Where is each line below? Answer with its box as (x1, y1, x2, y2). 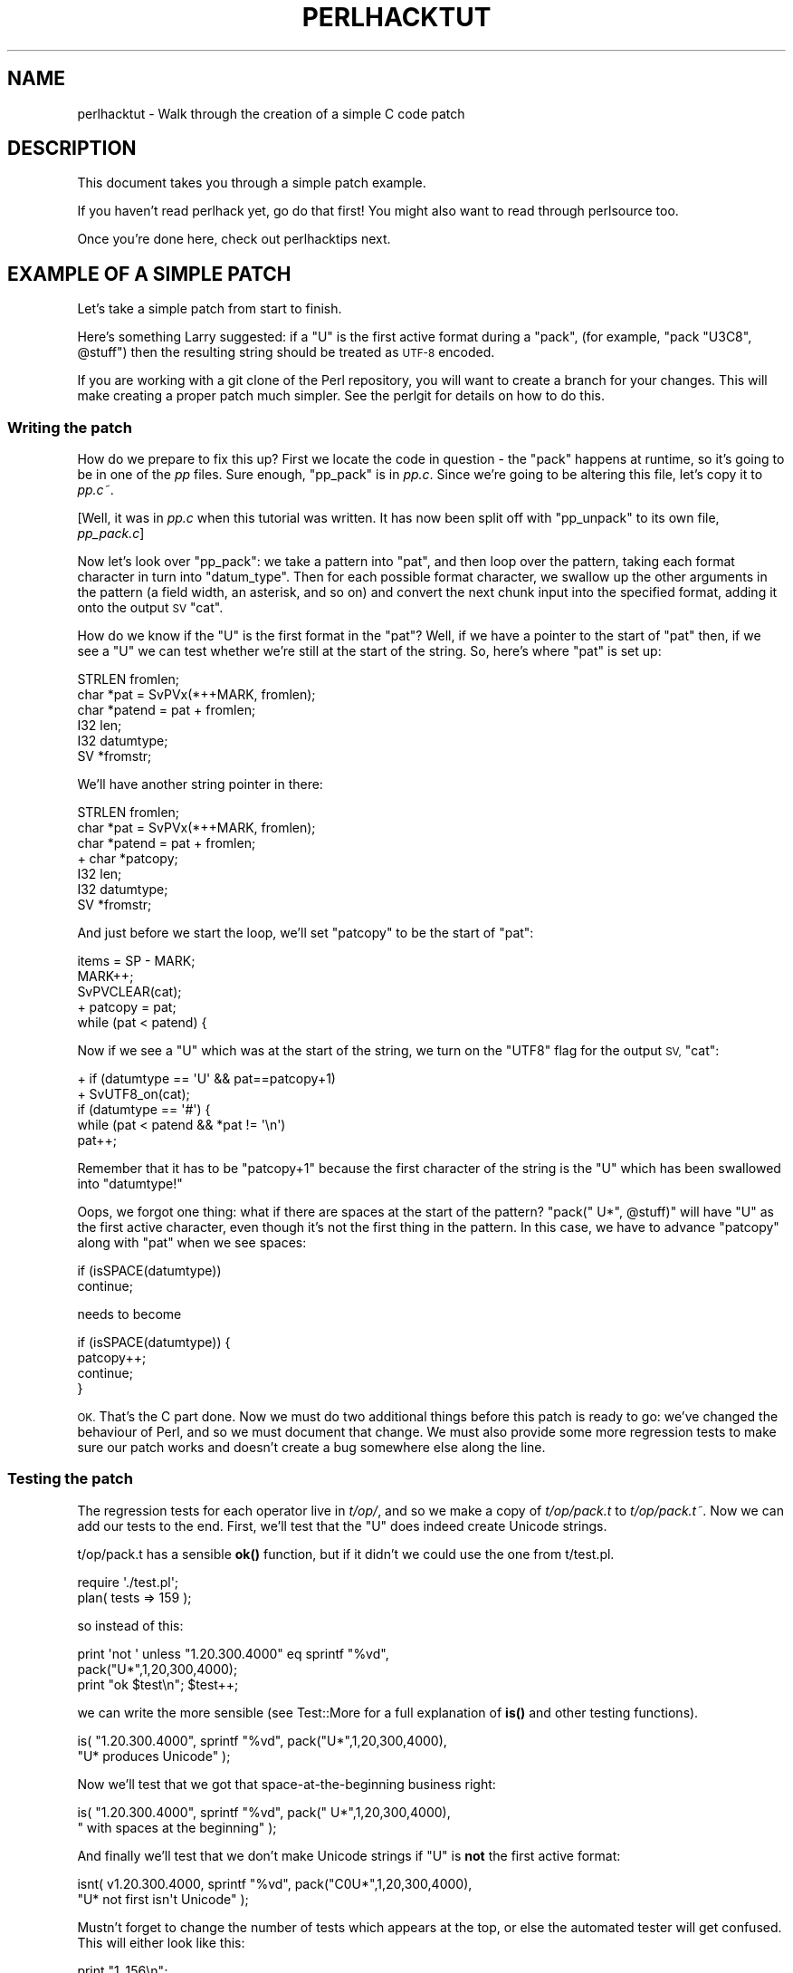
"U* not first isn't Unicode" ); (77, 1891, 249, 1907)
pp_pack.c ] (77, 525, 145, 542)
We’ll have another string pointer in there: (77, 776, 323, 793)
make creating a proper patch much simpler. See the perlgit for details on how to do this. (77, 388, 606, 404)
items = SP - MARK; (77, 953, 196, 969)
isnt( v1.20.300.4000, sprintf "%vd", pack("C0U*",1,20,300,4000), (77, 1875, 473, 1891)
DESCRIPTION (7, 137, 137, 160)
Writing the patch (7, 418, 132, 437)
